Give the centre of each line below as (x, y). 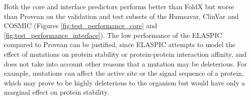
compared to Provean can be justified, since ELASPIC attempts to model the (120, 44)
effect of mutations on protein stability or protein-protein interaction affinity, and (125, 54)
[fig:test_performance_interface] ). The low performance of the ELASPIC (113, 35)
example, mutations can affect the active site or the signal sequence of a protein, (124, 73)
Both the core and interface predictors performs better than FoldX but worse (119, 6)
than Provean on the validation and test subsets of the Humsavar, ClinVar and (121, 16)
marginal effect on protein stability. (57, 92)
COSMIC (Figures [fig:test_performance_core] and (81, 25)
